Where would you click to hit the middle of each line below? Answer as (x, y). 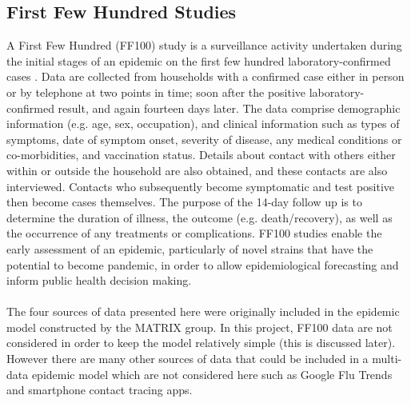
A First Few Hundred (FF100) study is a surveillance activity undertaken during (204, 45)
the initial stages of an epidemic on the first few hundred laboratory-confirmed (199, 60)
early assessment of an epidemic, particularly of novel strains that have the (190, 248)
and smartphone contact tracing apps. (100, 390)
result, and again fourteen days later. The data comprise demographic (229, 108)
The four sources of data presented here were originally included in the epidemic (203, 311)
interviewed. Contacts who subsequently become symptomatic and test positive (201, 186)
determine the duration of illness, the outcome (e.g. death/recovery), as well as (200, 217)
